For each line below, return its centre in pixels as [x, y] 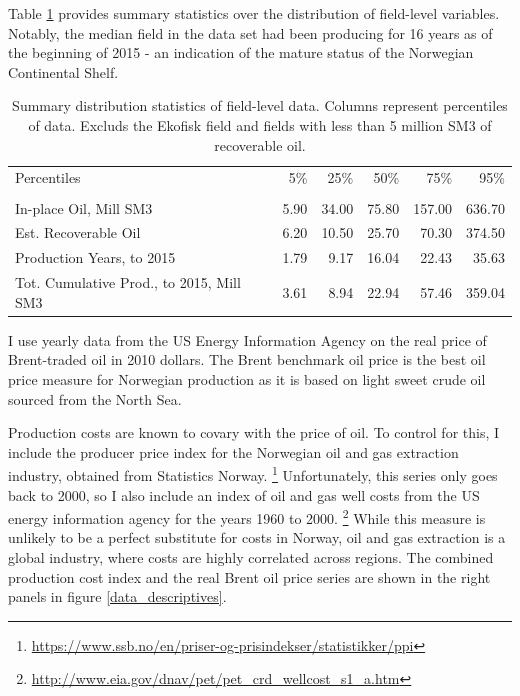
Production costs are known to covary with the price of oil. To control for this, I [254, 432]
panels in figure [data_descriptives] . [117, 596]
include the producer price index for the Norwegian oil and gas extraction [233, 451]
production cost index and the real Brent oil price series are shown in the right [249, 576]
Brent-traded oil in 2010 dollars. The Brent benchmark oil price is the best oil [247, 359]
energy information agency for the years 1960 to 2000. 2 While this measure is [247, 516]
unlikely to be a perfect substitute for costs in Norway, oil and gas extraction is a [257, 537]
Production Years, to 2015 [95, 257]
